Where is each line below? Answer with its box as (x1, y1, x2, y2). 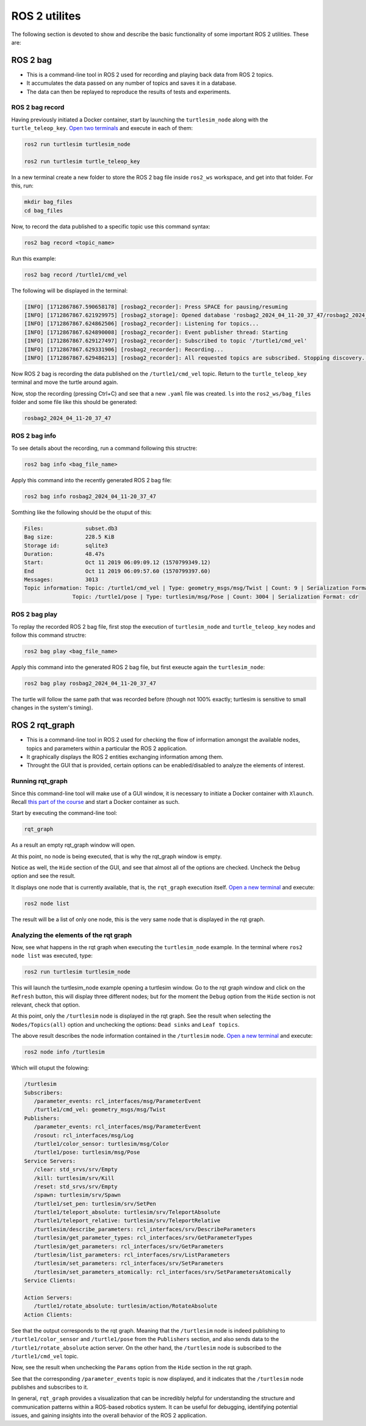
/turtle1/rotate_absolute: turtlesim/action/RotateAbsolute (34, 1303, 218, 1309)
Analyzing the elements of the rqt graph (11, 931, 132, 939)
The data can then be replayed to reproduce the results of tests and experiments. (26, 88, 231, 95)
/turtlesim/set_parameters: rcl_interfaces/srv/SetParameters (34, 1260, 224, 1267)
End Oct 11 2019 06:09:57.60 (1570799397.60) (24, 568, 211, 574)
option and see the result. (11, 872, 76, 880)
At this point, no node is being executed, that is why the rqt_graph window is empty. (11, 852, 222, 860)
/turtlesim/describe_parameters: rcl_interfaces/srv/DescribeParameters (34, 1226, 256, 1232)
